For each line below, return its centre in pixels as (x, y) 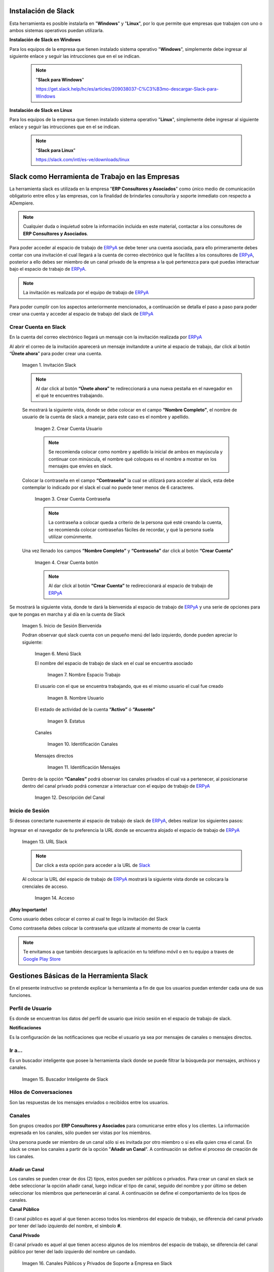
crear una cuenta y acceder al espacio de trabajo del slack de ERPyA (81, 313)
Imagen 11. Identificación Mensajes (84, 767)
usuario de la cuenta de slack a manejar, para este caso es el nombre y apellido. (106, 417)
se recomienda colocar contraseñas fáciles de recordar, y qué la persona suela (131, 530)
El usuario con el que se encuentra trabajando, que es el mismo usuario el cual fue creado (129, 686)
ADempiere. (22, 203)
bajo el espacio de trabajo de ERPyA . (48, 269)
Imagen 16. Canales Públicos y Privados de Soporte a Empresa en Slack (97, 1263)
